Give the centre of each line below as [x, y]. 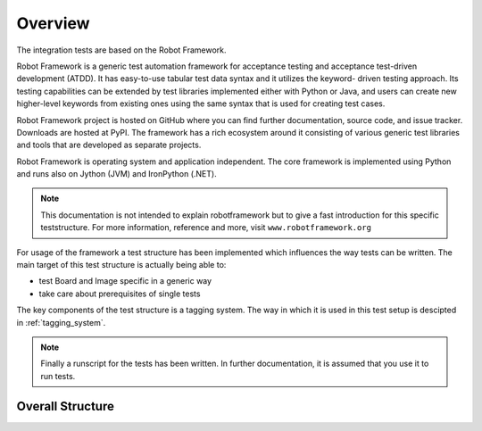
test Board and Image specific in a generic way [125, 281]
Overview [53, 23]
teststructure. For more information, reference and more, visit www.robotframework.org [206, 228]
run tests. [58, 376]
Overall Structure [66, 406]
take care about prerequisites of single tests [120, 294]
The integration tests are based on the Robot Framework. [121, 50]
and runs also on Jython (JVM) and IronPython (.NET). [117, 174]
